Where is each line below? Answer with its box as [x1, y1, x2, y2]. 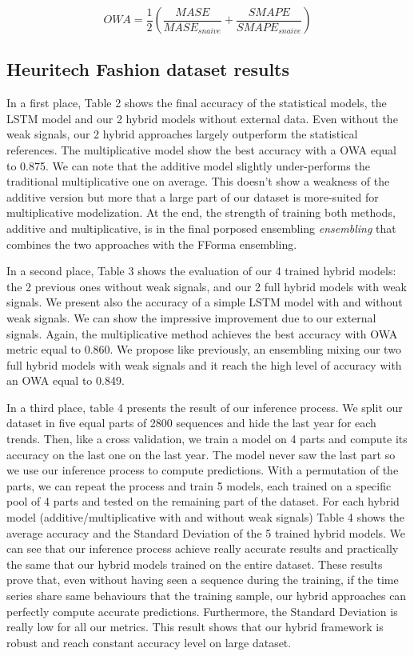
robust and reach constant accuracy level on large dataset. [6, 634, 292, 650]
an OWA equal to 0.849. [6, 372, 125, 389]
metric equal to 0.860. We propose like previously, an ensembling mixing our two [6, 341, 401, 358]
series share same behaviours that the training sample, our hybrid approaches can [6, 587, 407, 604]
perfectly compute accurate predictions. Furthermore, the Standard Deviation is [6, 602, 398, 619]
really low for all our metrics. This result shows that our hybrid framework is [6, 618, 384, 635]
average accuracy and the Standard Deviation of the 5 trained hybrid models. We [6, 524, 406, 541]
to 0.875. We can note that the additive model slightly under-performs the [6, 157, 370, 174]
